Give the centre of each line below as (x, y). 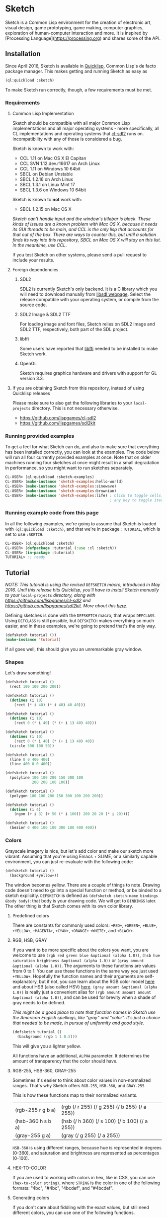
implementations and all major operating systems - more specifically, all (86, 128)
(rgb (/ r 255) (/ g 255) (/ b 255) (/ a (104, 1107)
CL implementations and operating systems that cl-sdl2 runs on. (78, 133)
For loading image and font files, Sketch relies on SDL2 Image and (87, 324)
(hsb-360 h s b (33, 1121)
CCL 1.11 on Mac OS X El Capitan (53, 158)
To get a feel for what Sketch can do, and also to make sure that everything (82, 447)
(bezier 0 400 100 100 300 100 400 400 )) (53, 828)
